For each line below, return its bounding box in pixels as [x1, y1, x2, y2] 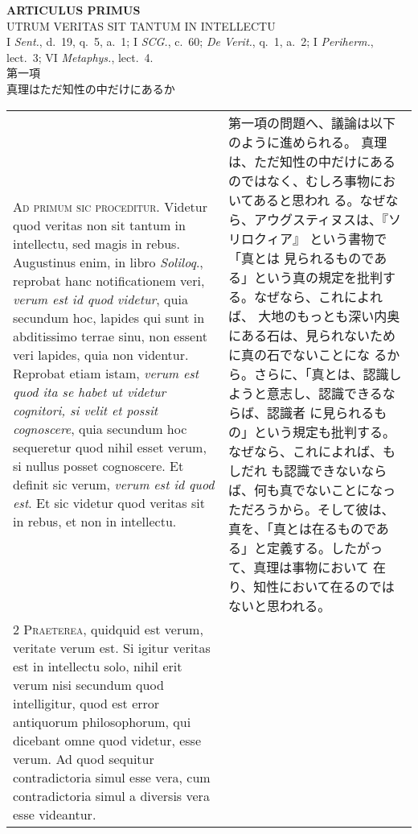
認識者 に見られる [266, 403, 375, 422]
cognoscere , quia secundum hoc [13, 419, 187, 438]
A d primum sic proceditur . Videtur [13, 196, 207, 216]
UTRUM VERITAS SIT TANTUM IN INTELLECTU [6, 17, 276, 34]
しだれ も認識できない [227, 460, 362, 480]
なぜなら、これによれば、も [227, 441, 395, 460]
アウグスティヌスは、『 [253, 209, 389, 229]
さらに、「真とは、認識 [253, 364, 389, 383]
